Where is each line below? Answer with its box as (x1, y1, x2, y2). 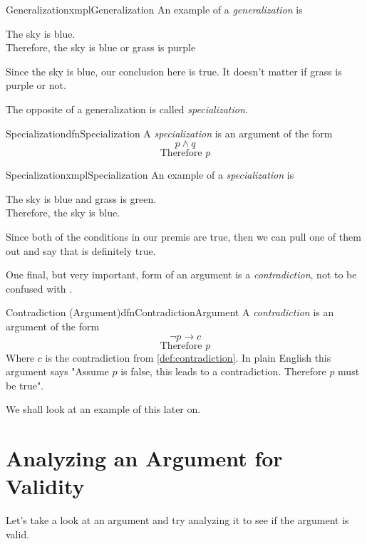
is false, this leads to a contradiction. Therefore (120, 364, 326, 379)
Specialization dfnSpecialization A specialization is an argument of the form (6, 125, 333, 140)
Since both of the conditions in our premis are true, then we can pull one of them (6, 229, 361, 244)
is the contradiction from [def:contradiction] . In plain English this (45, 350, 331, 365)
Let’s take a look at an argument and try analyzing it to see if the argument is (6, 513, 349, 528)
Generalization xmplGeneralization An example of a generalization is (6, 2, 303, 16)
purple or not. (6, 78, 66, 93)
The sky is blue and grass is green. (6, 191, 157, 206)
